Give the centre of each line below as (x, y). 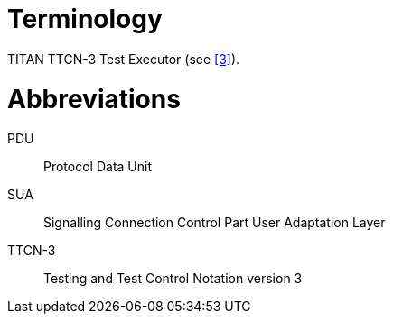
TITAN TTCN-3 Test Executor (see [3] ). (124, 59)
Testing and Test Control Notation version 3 (173, 279)
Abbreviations (94, 99)
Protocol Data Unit (98, 167)
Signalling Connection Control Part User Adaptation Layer (215, 223)
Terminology (85, 19)
